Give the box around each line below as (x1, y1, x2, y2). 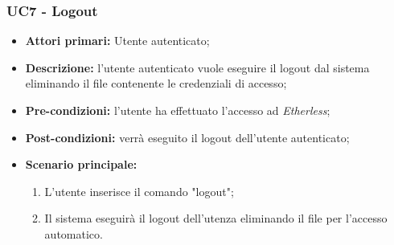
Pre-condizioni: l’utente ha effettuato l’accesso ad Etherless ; (25, 102, 330, 118)
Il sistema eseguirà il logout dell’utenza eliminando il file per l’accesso (44, 210, 388, 227)
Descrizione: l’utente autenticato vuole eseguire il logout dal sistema (25, 59, 370, 76)
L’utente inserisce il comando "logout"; (44, 182, 234, 199)
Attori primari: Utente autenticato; (25, 32, 210, 49)
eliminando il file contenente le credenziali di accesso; (25, 75, 287, 92)
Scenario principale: (25, 156, 137, 173)
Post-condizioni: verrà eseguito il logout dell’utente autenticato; (25, 129, 350, 145)
